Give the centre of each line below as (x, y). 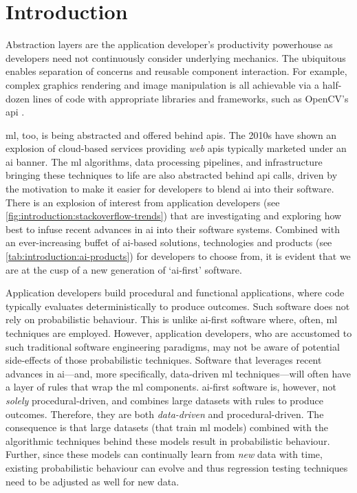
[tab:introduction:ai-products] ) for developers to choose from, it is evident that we (178, 256)
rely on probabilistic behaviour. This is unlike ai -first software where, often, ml (172, 319)
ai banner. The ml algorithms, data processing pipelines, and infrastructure (164, 161)
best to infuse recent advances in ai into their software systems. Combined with (173, 229)
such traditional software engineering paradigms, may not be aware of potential (173, 346)
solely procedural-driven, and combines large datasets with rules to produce (165, 400)
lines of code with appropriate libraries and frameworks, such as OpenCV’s (191, 98)
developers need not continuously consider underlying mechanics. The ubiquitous (176, 57)
